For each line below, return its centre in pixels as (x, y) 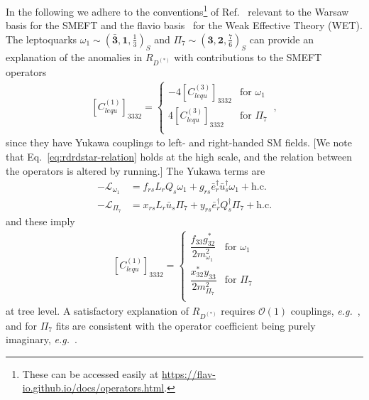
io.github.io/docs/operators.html (93, 388)
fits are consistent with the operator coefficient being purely (186, 325)
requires (238, 310)
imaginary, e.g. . (42, 339)
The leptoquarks (42, 39)
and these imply (40, 221)
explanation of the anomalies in (74, 56)
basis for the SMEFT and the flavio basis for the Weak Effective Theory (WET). (184, 25)
